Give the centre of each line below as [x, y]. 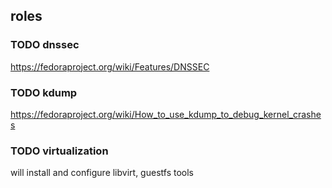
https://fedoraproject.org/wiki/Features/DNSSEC [110, 66]
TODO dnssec [45, 45]
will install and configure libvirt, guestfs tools [102, 173]
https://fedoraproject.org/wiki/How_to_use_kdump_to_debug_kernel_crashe [166, 114]
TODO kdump [44, 92]
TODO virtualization [59, 151]
